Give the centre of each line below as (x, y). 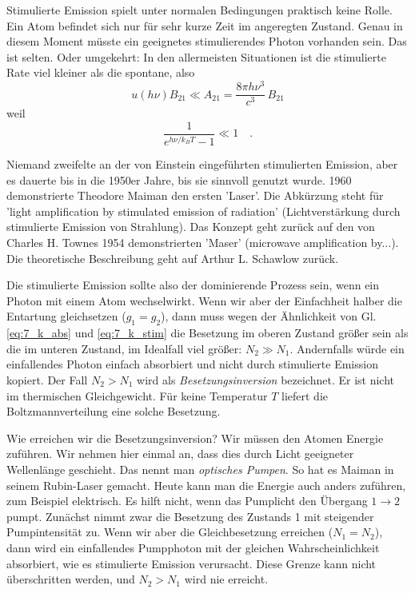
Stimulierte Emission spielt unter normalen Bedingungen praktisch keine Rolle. (200, 10)
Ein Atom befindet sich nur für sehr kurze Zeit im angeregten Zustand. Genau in (205, 25)
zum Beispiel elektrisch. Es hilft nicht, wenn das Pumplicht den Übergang (187, 501)
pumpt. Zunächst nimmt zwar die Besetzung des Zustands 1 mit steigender (190, 516)
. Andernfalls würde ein (347, 348)
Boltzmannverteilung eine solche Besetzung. (114, 411)
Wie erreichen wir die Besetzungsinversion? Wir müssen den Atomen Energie (195, 438)
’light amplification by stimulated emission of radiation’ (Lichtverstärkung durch (204, 211)
